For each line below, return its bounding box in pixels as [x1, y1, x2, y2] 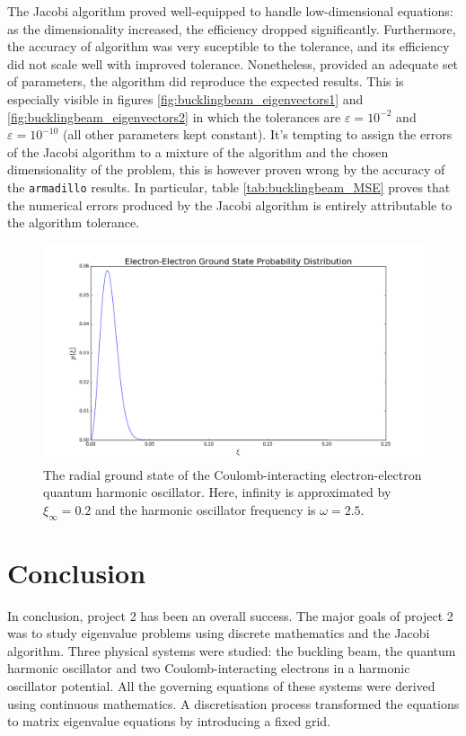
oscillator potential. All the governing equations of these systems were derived [7, 677, 435, 696]
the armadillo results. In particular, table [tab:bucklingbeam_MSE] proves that [7, 177, 451, 196]
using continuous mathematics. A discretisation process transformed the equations [7, 694, 460, 713]
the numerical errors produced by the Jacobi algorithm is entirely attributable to [7, 195, 453, 214]
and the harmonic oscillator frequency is [94, 500, 316, 519]
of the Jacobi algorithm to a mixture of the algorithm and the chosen [7, 142, 389, 161]
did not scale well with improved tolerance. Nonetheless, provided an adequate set [7, 54, 459, 73]
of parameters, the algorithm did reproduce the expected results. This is [7, 72, 404, 91]
